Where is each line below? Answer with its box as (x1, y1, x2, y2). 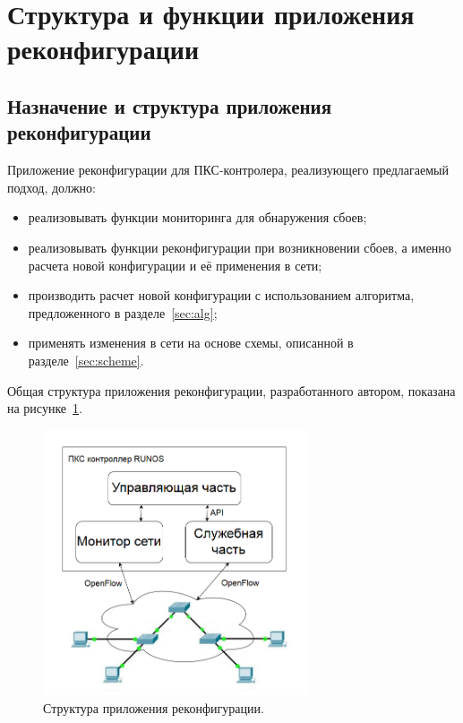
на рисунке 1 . (7, 399, 82, 417)
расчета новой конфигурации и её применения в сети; (28, 255, 322, 274)
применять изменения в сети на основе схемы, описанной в (28, 333, 354, 352)
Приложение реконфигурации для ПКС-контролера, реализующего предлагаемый (7, 160, 449, 179)
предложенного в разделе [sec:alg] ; (28, 303, 218, 322)
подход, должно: (7, 177, 96, 196)
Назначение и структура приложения (7, 91, 332, 119)
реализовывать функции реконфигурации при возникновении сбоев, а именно (28, 237, 451, 256)
